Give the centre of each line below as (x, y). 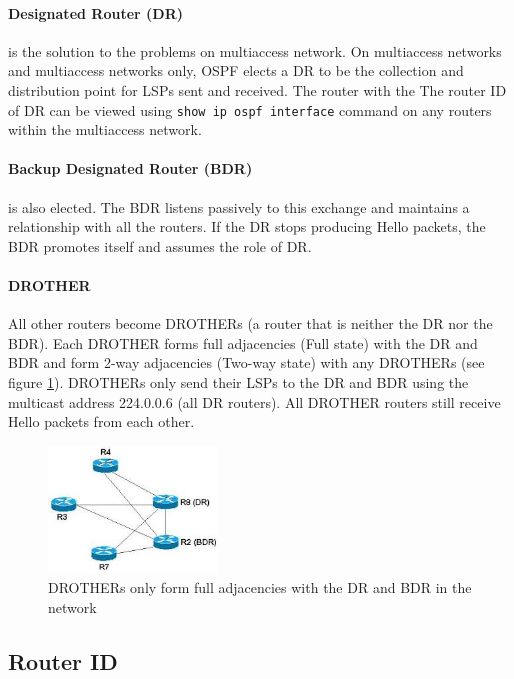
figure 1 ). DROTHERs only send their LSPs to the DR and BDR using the (238, 381)
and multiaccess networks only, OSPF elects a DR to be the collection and (236, 70)
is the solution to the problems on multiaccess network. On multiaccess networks (255, 50)
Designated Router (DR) (95, 12)
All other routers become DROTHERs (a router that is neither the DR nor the (250, 323)
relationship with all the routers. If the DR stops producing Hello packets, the (247, 226)
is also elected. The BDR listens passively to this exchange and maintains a (239, 206)
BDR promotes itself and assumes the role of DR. (160, 245)
